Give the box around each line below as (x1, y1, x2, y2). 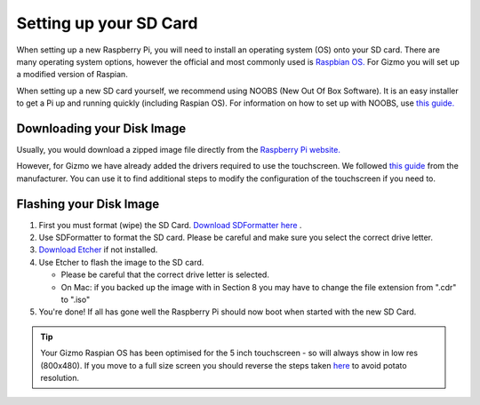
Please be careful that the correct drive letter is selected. (60, 269, 270, 280)
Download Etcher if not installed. (38, 244, 158, 255)
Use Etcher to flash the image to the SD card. (38, 257, 204, 267)
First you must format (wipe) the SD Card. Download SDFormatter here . (38, 219, 302, 230)
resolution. (40, 373, 80, 383)
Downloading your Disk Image (16, 121, 187, 136)
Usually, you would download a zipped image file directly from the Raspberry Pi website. (16, 145, 341, 155)
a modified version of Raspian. (16, 69, 128, 80)
